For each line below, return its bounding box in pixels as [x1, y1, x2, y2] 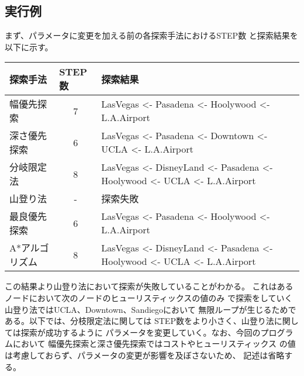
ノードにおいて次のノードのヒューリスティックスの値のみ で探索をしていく [5, 291, 293, 303]
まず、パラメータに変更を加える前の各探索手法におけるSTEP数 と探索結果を [5, 29, 298, 42]
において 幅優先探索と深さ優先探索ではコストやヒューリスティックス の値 [12, 337, 296, 350]
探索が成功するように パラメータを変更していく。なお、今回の [20, 326, 261, 338]
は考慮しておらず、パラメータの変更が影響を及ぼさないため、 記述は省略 [5, 349, 285, 361]
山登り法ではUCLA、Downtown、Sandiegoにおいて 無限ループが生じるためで [5, 303, 296, 315]
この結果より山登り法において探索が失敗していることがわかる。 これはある [5, 280, 293, 292]
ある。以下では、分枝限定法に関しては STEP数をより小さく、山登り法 [5, 315, 274, 327]
